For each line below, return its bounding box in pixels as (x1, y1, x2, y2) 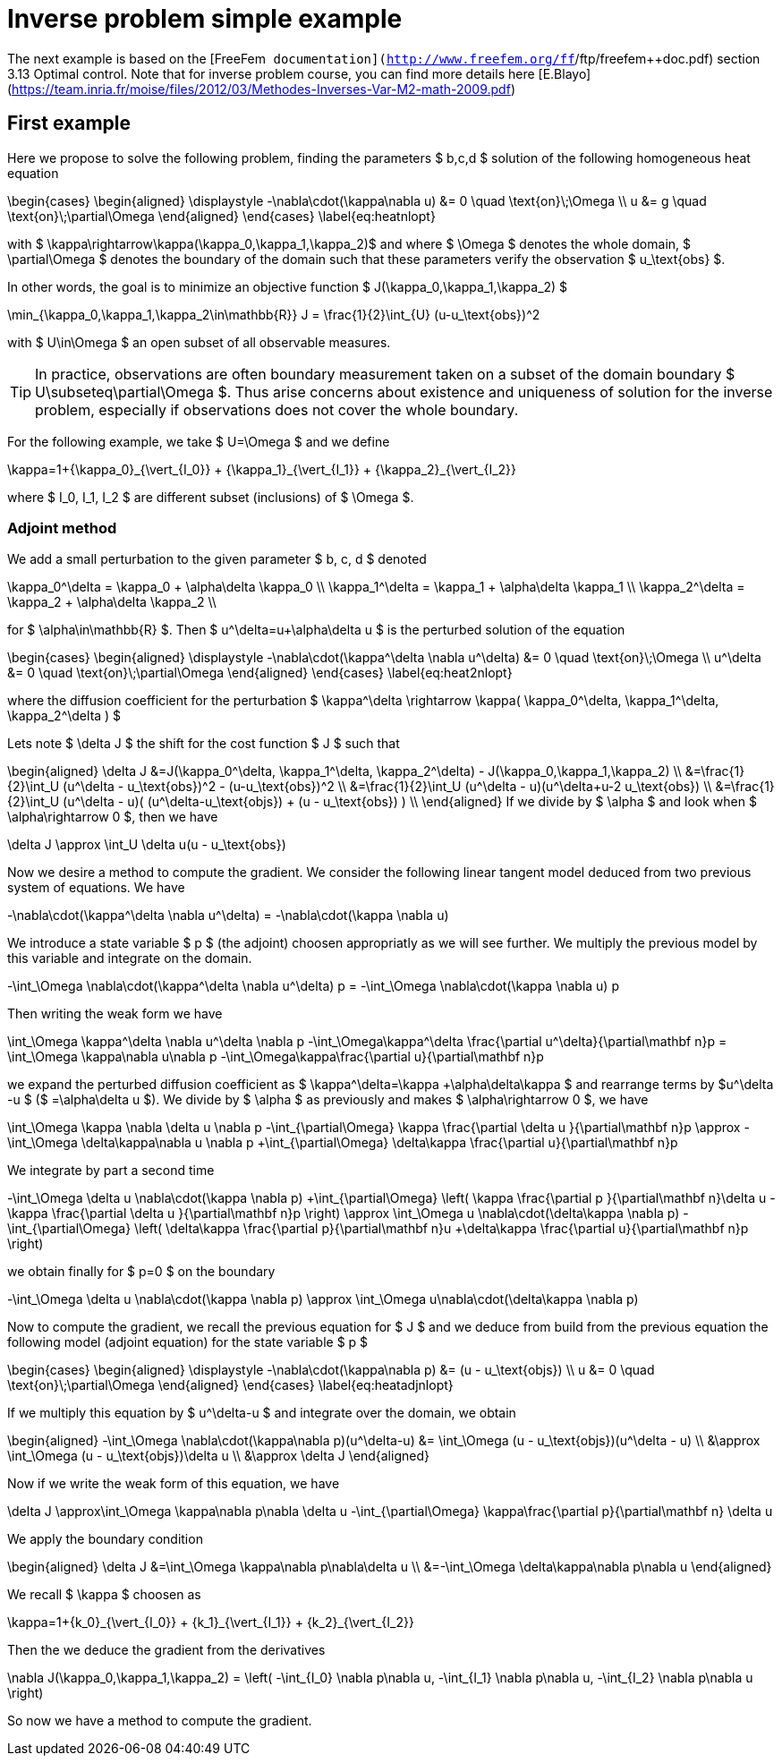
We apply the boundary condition (7, 1531, 203, 1547)
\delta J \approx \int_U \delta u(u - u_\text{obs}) (7, 837, 286, 853)
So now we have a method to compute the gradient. (7, 1713, 312, 1729)
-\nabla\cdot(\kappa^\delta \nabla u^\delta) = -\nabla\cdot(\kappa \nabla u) (7, 907, 449, 924)
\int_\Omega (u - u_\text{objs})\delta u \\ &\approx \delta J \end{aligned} (7, 1448, 429, 1464)
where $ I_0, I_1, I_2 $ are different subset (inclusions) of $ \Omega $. (7, 489, 414, 505)
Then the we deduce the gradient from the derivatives (7, 1642, 326, 1658)
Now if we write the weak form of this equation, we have (7, 1476, 340, 1492)
